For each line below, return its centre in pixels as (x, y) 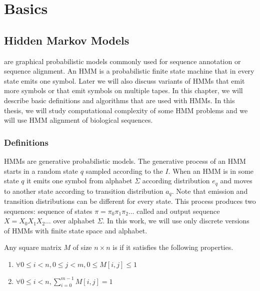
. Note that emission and (210, 191)
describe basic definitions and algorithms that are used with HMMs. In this (119, 100)
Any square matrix (33, 247)
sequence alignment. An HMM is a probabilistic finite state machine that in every (129, 71)
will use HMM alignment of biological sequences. (78, 120)
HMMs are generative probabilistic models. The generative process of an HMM (125, 161)
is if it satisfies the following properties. (173, 247)
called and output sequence (178, 211)
